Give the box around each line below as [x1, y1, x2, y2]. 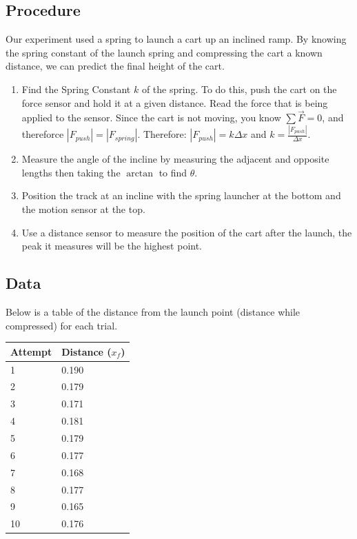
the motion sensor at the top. [21, 202, 145, 216]
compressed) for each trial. [6, 318, 118, 332]
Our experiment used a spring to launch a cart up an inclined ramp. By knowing [6, 32, 347, 46]
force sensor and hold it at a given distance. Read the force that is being [21, 95, 328, 110]
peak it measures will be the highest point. [21, 238, 203, 253]
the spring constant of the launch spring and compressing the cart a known [6, 45, 323, 59]
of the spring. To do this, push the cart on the [141, 81, 337, 96]
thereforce [21, 127, 64, 141]
